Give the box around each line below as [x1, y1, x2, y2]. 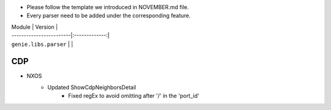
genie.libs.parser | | [11, 40, 74, 48]
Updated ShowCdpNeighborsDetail [47, 83, 136, 91]
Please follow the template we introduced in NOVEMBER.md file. [26, 4, 189, 10]
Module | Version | [11, 23, 58, 31]
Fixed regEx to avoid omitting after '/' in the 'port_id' [68, 92, 199, 100]
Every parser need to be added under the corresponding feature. [26, 12, 191, 20]
